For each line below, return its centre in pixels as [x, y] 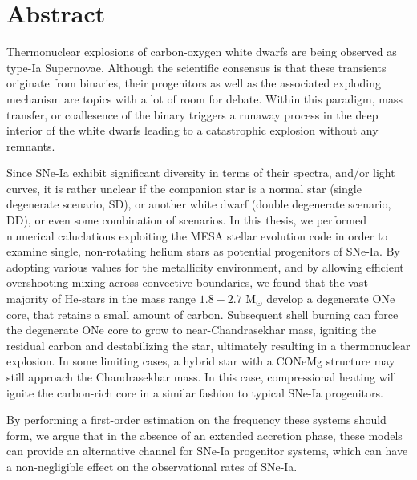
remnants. [31, 145]
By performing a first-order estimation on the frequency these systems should [196, 419]
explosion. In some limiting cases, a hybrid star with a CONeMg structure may [201, 361]
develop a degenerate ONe [331, 298]
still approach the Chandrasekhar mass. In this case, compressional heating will [202, 377]
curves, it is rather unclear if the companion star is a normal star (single [184, 188]
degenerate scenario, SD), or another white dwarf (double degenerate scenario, [199, 204]
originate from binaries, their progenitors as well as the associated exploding [194, 83]
